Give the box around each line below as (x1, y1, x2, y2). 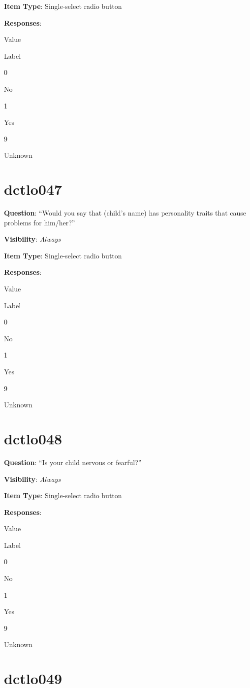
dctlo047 (4, 179, 62, 199)
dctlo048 (4, 428, 62, 448)
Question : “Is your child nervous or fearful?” (4, 457, 142, 467)
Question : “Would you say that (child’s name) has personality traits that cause (4, 208, 246, 218)
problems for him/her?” (4, 217, 75, 227)
